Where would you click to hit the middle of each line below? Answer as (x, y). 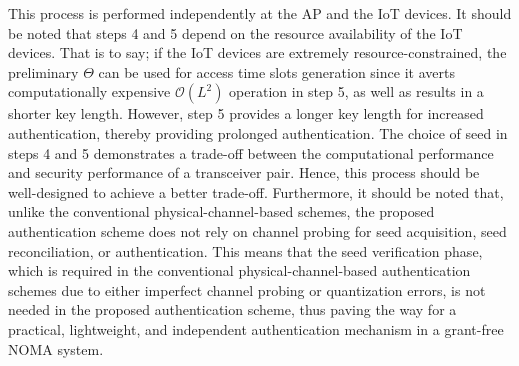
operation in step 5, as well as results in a (356, 91)
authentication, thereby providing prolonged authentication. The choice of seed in (258, 132)
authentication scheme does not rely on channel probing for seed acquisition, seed (257, 230)
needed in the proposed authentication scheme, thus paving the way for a (232, 309)
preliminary (43, 71)
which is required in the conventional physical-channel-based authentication (239, 270)
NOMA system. (56, 348)
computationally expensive (89, 91)
